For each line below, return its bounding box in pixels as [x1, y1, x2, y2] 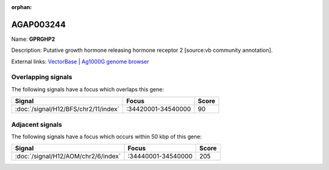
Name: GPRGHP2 [11, 35, 55, 43]
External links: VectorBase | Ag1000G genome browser [11, 58, 149, 65]
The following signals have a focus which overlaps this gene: [11, 85, 164, 93]
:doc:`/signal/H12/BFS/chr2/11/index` [15, 105, 120, 113]
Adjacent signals [11, 120, 62, 129]
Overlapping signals [11, 73, 73, 82]
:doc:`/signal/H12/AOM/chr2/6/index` [15, 152, 121, 161]
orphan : [11, 4, 32, 10]
